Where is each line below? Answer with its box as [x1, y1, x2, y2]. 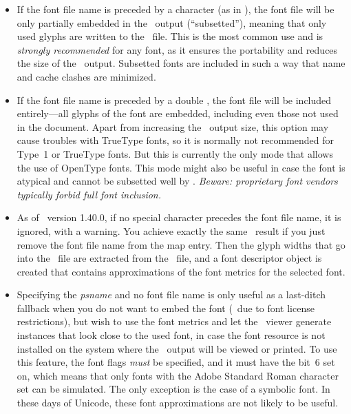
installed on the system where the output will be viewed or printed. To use [17, 341, 337, 355]
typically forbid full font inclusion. [17, 187, 162, 201]
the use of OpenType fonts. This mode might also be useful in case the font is [17, 160, 345, 174]
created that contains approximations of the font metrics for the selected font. [17, 264, 345, 278]
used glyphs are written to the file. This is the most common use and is [17, 29, 323, 43]
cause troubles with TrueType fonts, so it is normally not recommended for [17, 133, 334, 147]
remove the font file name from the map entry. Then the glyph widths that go [17, 237, 345, 251]
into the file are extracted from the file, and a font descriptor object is [17, 251, 322, 265]
